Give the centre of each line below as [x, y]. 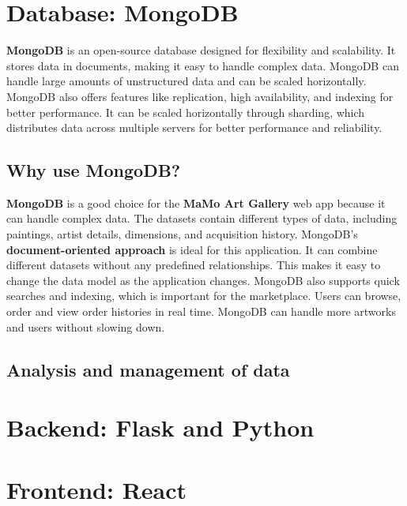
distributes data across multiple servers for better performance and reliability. [194, 127]
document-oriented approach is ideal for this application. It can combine [192, 249]
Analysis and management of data [148, 369]
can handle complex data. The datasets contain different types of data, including [202, 218]
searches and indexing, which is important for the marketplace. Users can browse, [204, 296]
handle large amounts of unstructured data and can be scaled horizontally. [187, 81]
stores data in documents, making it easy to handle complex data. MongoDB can [203, 65]
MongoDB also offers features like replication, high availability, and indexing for [200, 96]
